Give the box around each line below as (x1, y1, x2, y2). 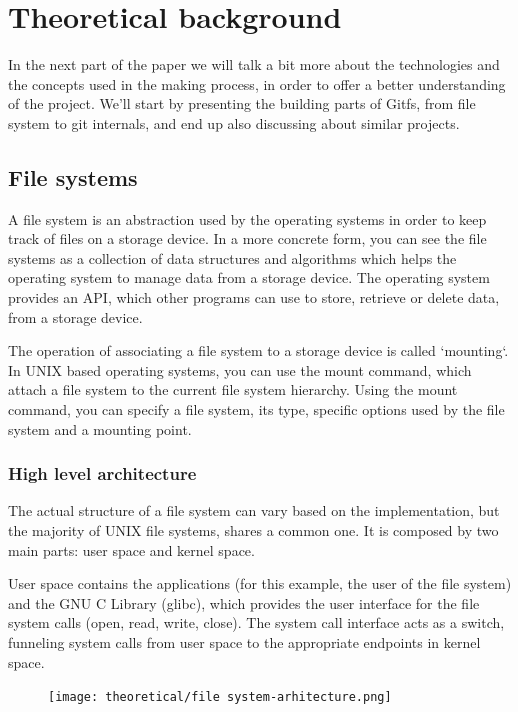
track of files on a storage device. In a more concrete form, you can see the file (8, 228, 487, 249)
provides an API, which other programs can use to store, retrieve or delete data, (8, 287, 500, 308)
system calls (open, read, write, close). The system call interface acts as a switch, (8, 612, 505, 633)
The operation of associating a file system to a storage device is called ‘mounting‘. (8, 340, 509, 361)
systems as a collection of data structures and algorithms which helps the (8, 247, 457, 268)
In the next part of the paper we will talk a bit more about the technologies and (8, 54, 500, 75)
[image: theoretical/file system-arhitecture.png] (48, 690, 392, 705)
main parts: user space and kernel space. (8, 539, 255, 560)
